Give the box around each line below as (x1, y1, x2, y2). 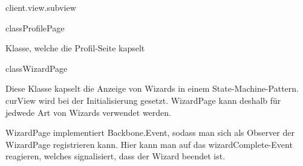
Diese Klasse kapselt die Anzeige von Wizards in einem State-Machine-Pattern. (5, 82, 299, 95)
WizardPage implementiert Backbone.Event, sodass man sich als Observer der (5, 126, 295, 139)
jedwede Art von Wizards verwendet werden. (5, 106, 171, 118)
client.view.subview (5, 1, 76, 13)
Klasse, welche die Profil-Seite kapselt (5, 42, 145, 54)
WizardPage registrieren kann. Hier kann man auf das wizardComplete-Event (5, 138, 293, 150)
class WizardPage (5, 62, 68, 74)
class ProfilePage (5, 21, 65, 34)
